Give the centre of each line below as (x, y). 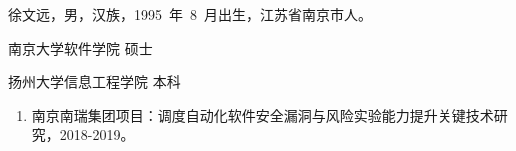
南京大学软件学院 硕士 (80, 47)
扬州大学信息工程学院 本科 (94, 81)
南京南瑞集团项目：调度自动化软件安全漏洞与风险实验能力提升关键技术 (262, 114)
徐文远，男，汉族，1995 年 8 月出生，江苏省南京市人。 (190, 14)
